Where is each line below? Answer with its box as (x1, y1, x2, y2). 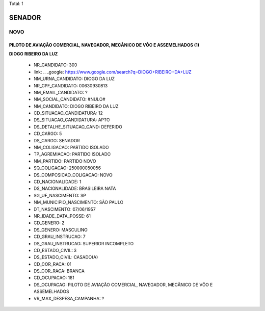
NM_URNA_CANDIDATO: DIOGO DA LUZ (33, 76, 115, 82)
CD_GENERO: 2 (33, 220, 65, 226)
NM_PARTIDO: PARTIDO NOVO (33, 158, 96, 164)
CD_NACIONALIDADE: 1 (33, 179, 81, 184)
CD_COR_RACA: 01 (33, 261, 72, 267)
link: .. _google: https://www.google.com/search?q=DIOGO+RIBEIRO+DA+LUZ (33, 69, 191, 75)
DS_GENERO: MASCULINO (33, 227, 88, 233)
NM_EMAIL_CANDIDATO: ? (33, 89, 88, 95)
